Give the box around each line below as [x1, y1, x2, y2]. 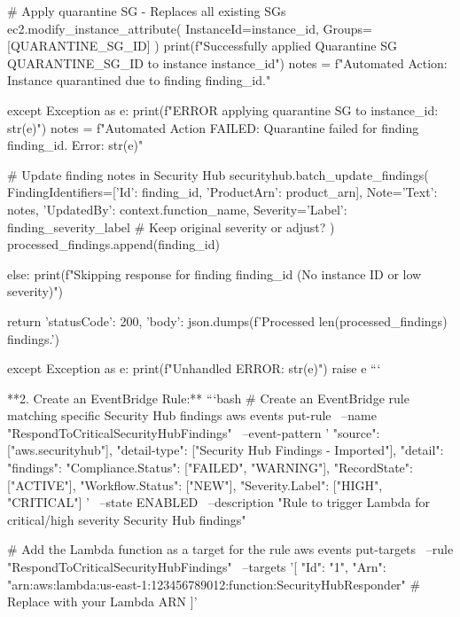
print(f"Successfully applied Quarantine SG [163, 36, 397, 55]
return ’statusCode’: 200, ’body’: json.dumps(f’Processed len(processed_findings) [7, 311, 448, 330]
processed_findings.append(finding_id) [7, 235, 220, 254]
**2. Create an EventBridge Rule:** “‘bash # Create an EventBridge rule [7, 388, 409, 407]
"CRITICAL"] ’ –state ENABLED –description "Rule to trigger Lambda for [7, 493, 431, 512]
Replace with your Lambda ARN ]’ [7, 592, 198, 611]
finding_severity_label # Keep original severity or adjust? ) [7, 217, 335, 236]
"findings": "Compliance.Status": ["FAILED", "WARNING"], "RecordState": [7, 458, 413, 477]
